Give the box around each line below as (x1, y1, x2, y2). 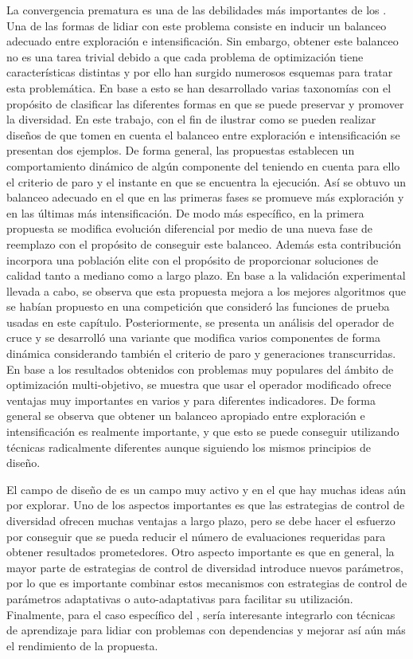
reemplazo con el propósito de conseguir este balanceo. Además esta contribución (6, 235, 401, 252)
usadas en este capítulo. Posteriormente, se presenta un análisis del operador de (6, 313, 395, 330)
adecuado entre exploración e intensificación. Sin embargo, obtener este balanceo (6, 33, 399, 49)
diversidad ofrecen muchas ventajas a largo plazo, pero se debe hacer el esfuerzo (6, 512, 395, 528)
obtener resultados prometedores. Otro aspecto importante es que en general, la (6, 543, 395, 560)
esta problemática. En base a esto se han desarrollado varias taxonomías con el (6, 79, 392, 96)
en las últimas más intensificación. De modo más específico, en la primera (6, 204, 364, 221)
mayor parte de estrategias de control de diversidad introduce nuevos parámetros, (6, 559, 403, 575)
